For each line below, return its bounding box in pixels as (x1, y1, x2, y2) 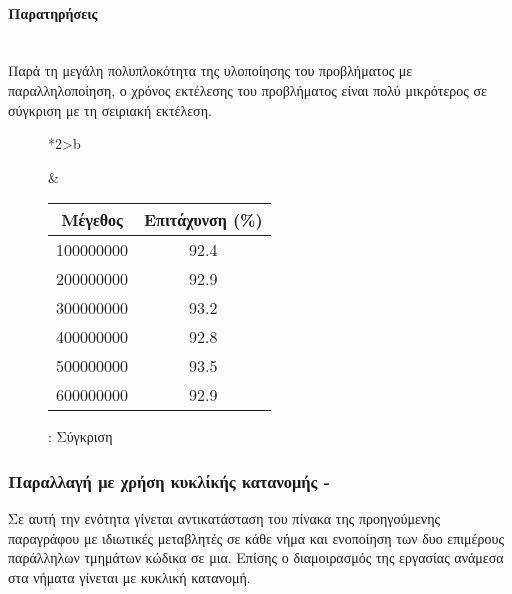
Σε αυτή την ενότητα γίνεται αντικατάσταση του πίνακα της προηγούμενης (8, 508, 440, 529)
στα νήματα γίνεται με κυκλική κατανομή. (8, 566, 251, 587)
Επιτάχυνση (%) (144, 208, 263, 232)
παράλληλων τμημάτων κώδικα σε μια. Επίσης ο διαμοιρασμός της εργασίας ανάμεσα (8, 547, 504, 568)
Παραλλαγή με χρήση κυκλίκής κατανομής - (8, 468, 330, 493)
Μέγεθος (61, 208, 123, 232)
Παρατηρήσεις (8, 2, 98, 23)
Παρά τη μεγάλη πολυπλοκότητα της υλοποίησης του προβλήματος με (8, 60, 413, 81)
